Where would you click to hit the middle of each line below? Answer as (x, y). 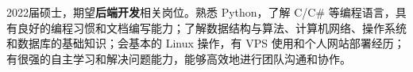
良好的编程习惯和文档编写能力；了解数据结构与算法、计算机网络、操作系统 (212, 27)
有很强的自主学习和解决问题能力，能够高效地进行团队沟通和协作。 (179, 58)
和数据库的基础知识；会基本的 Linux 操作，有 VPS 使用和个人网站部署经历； (206, 43)
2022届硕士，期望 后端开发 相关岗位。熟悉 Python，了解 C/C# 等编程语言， (201, 12)
